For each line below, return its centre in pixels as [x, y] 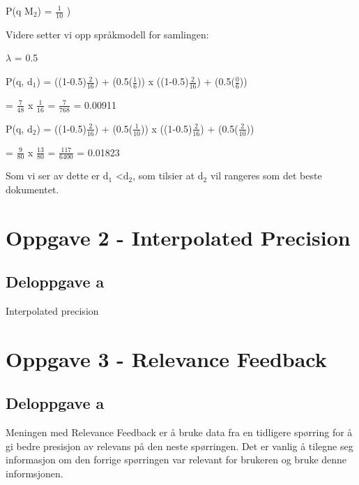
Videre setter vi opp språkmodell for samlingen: [107, 34]
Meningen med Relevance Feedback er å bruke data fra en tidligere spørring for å [179, 432]
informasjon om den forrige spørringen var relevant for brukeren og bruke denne [176, 460]
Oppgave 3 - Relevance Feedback [166, 358]
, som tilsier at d [168, 176]
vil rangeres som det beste [266, 176]
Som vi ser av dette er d [57, 176]
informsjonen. [35, 473]
